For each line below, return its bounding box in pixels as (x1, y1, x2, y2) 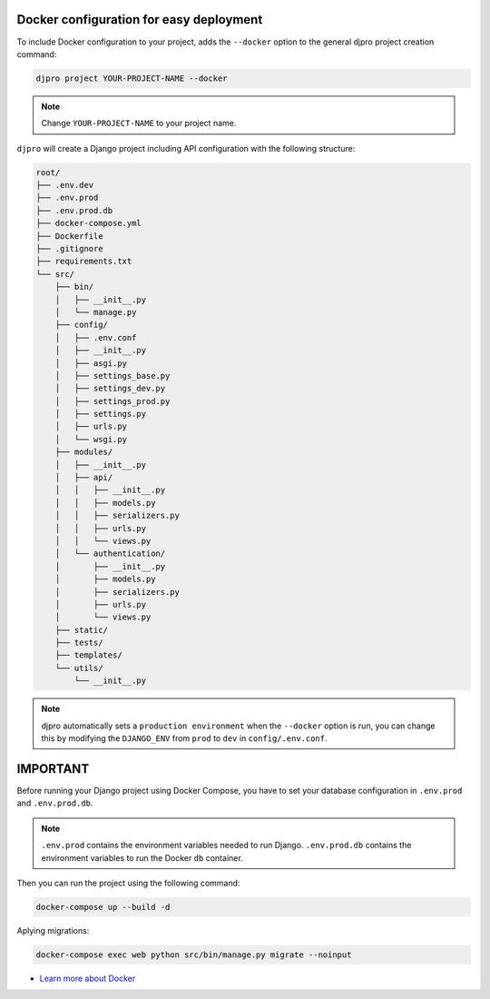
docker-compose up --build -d (35, 902, 171, 912)
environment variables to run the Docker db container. (41, 852, 244, 863)
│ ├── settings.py (54, 409, 147, 420)
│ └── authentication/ (54, 549, 166, 559)
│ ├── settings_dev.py (54, 383, 166, 394)
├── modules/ (54, 447, 113, 458)
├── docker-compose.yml (35, 218, 142, 229)
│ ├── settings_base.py (54, 371, 171, 381)
